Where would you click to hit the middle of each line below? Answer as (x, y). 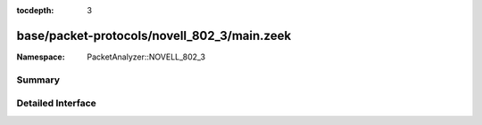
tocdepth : (35, 10)
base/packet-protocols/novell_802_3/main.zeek (154, 35)
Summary (38, 80)
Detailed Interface (57, 104)
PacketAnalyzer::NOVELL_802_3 (146, 57)
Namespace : (41, 57)
